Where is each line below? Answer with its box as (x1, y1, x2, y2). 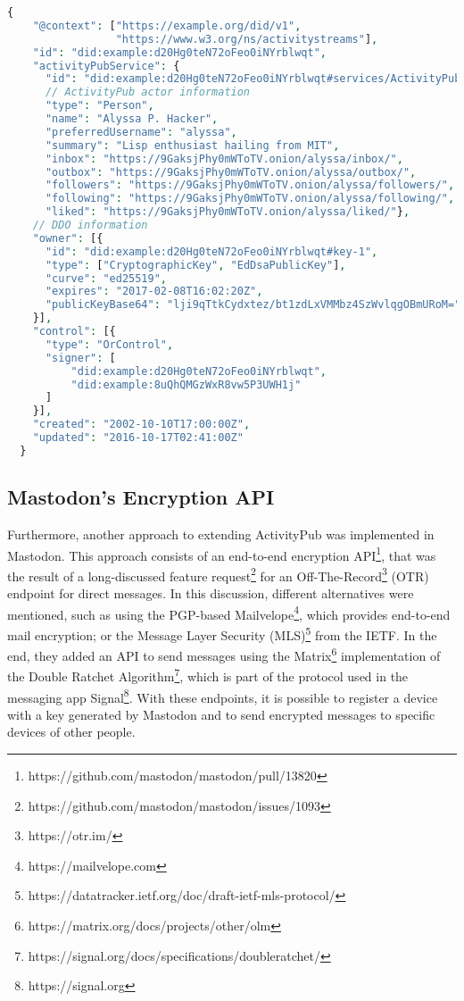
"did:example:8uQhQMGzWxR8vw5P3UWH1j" (70, 378, 302, 391)
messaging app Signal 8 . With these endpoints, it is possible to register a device (7, 685, 438, 706)
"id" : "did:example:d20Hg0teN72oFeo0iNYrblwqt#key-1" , (45, 245, 378, 258)
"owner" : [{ (32, 231, 104, 245)
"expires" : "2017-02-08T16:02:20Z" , (45, 285, 263, 298)
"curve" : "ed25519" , (45, 271, 168, 285)
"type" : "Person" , (45, 99, 154, 113)
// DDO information (32, 219, 148, 231)
